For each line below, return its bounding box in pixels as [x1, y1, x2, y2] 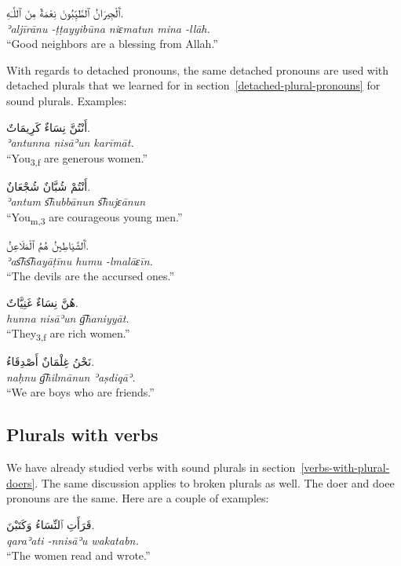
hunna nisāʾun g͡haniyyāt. [6, 309, 129, 326]
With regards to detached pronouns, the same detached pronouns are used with [6, 61, 389, 78]
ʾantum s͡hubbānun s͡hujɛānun [6, 193, 146, 210]
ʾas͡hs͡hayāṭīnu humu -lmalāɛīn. [6, 252, 153, 268]
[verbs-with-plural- [301, 459, 390, 476]
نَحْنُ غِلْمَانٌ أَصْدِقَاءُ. [6, 353, 95, 370]
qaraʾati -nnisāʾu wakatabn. [6, 531, 139, 548]
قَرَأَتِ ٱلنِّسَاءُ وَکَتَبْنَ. [6, 517, 95, 533]
